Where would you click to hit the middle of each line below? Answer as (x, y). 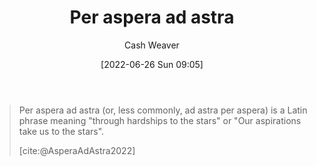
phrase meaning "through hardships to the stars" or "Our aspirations (160, 120)
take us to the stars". (61, 131)
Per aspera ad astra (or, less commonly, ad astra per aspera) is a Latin (163, 110)
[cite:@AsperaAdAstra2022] (77, 150)
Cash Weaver (152, 45)
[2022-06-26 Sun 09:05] (152, 64)
